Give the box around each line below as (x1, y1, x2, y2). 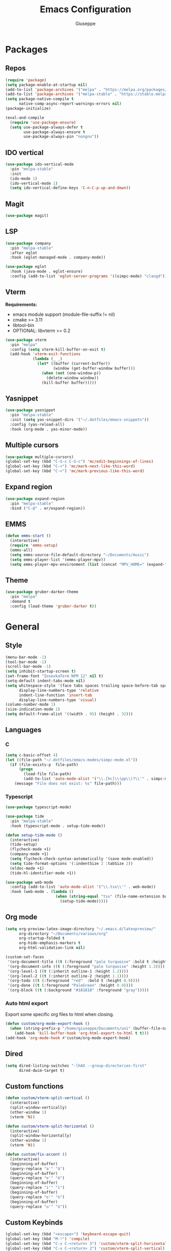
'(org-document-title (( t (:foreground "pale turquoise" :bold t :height (7, 959, 167, 964)
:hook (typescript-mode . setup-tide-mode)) (10, 823, 106, 829)
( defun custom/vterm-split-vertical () (5, 1095, 90, 1100)
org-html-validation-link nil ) (18, 945, 85, 950)
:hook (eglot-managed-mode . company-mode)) (10, 255, 106, 260)
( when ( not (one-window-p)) (41, 370, 101, 376)
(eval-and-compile (5, 115, 44, 120)
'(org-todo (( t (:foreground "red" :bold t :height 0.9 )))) (7, 978, 140, 983)
